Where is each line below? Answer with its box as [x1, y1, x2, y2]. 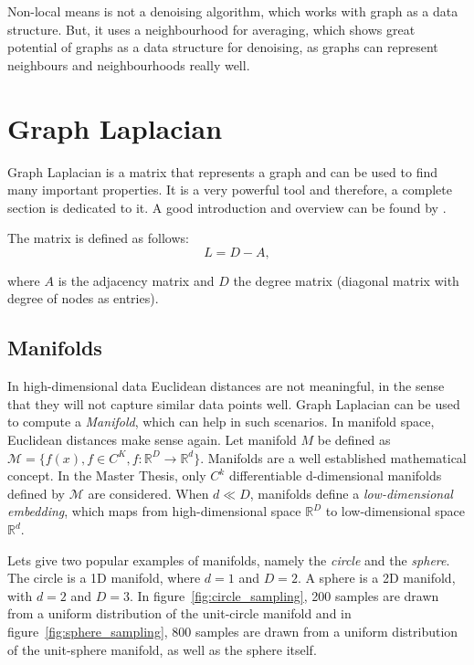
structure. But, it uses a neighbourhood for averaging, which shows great [7, 19, 416, 38]
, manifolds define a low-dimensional [249, 483, 453, 502]
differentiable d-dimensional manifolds [228, 466, 442, 485]
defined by [7, 483, 66, 502]
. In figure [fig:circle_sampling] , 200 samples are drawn [130, 586, 439, 605]
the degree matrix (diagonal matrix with [233, 270, 459, 290]
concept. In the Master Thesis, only [7, 466, 206, 485]
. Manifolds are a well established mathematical [200, 448, 467, 467]
